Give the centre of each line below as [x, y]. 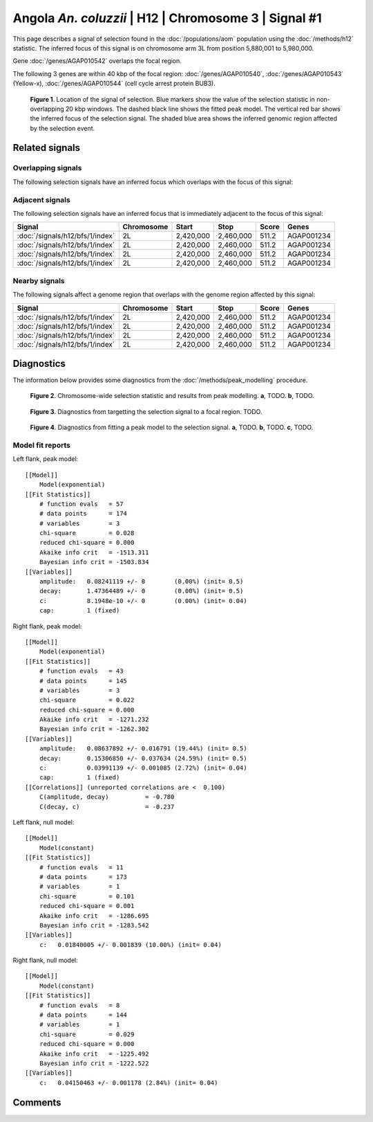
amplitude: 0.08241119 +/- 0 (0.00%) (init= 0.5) [141, 582]
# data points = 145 [83, 681]
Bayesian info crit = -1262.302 [94, 729]
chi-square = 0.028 [87, 533]
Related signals [47, 148]
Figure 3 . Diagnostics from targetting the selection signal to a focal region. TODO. [146, 411]
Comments [37, 1102]
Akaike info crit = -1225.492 [94, 1053]
